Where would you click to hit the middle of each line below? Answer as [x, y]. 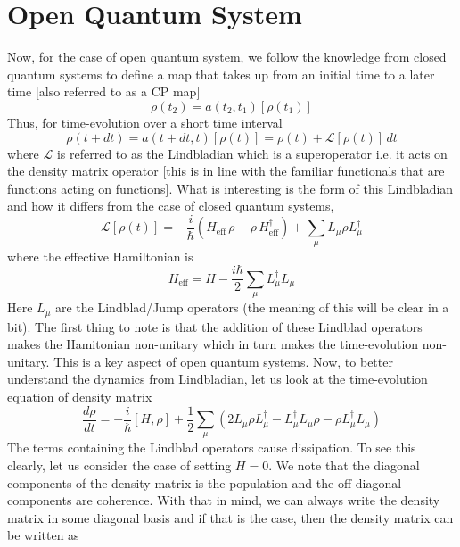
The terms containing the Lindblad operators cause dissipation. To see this [212, 448]
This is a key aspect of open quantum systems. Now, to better [223, 361]
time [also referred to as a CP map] [104, 91]
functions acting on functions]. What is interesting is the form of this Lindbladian [230, 188]
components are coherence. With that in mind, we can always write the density [224, 500]
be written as [43, 535]
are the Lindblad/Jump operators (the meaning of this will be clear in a [252, 307]
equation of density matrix [80, 397]
